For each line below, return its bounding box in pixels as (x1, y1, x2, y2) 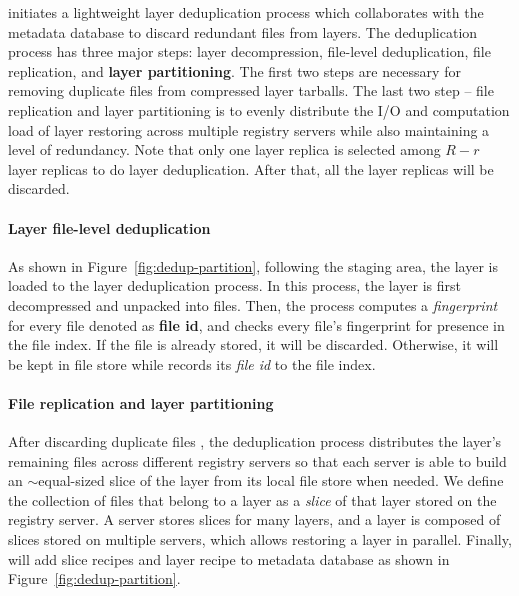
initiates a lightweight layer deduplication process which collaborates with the (8, 2, 484, 22)
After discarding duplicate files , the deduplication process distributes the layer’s (8, 431, 502, 452)
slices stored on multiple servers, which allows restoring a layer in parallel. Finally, (8, 529, 512, 550)
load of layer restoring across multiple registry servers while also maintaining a (8, 119, 490, 140)
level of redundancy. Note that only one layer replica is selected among (8, 139, 441, 160)
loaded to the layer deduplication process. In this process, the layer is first (8, 275, 461, 296)
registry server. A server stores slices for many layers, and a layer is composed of (8, 509, 501, 530)
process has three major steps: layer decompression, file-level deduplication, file (8, 41, 491, 62)
